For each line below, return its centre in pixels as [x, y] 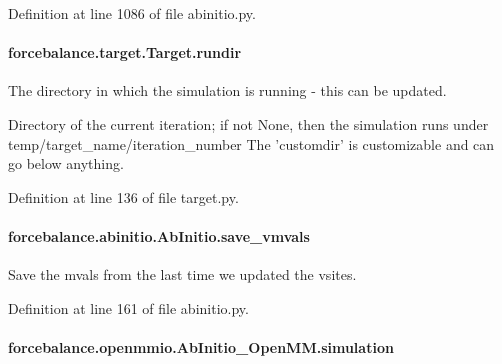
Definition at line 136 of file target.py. [123, 196]
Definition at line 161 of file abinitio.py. [128, 307]
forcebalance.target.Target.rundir [125, 52]
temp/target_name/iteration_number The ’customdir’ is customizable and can [251, 143]
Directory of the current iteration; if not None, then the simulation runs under [248, 123]
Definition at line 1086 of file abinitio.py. [132, 13]
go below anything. [66, 163]
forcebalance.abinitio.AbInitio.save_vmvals [159, 235]
